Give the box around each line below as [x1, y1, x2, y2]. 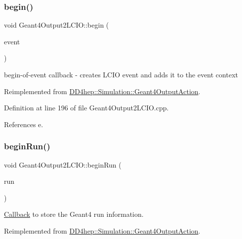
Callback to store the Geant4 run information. [4, 209, 144, 219]
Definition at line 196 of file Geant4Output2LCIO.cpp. [4, 102, 169, 113]
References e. [4, 119, 43, 129]
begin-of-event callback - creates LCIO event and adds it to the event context [4, 69, 238, 79]
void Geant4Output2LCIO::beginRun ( [4, 159, 121, 170]
